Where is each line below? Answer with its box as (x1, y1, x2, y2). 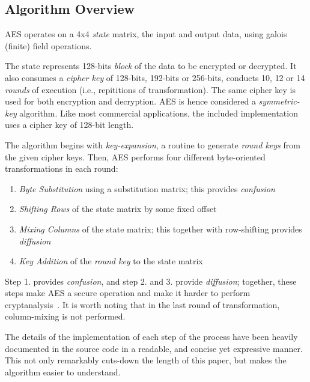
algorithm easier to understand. (5, 365, 121, 378)
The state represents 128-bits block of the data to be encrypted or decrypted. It (5, 59, 297, 72)
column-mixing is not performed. (5, 310, 126, 323)
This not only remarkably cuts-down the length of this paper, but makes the (5, 354, 287, 366)
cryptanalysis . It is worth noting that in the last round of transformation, (5, 298, 280, 311)
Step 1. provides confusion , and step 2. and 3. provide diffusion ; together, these (5, 274, 297, 287)
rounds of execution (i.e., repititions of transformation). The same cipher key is (5, 83, 296, 95)
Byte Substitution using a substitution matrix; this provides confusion (19, 182, 275, 195)
